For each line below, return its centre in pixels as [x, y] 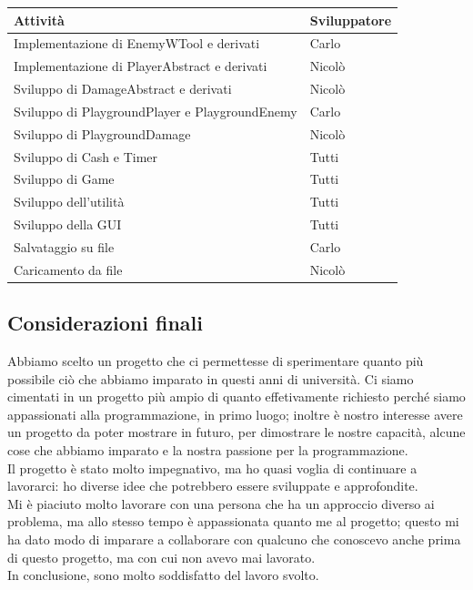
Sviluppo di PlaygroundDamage [102, 133]
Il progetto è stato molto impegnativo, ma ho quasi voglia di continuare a [212, 468]
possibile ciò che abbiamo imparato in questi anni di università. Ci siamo [211, 378]
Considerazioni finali [105, 323]
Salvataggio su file [64, 246]
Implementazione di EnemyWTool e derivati [137, 43]
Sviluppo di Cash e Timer [86, 156]
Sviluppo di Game [64, 179]
